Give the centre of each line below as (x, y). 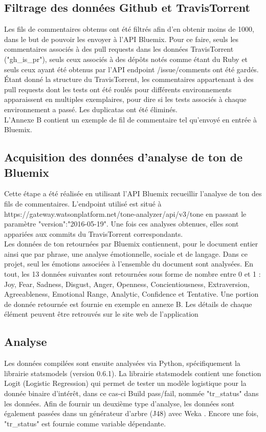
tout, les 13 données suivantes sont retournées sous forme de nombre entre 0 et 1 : (132, 274)
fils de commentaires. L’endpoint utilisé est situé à (83, 203)
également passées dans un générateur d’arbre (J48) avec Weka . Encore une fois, (131, 413)
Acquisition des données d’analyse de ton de (124, 157)
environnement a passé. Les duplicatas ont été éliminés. (91, 109)
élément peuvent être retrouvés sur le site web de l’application (101, 314)
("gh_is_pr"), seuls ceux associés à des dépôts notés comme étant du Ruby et (126, 59)
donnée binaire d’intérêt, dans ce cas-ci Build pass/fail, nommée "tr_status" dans (131, 393)
